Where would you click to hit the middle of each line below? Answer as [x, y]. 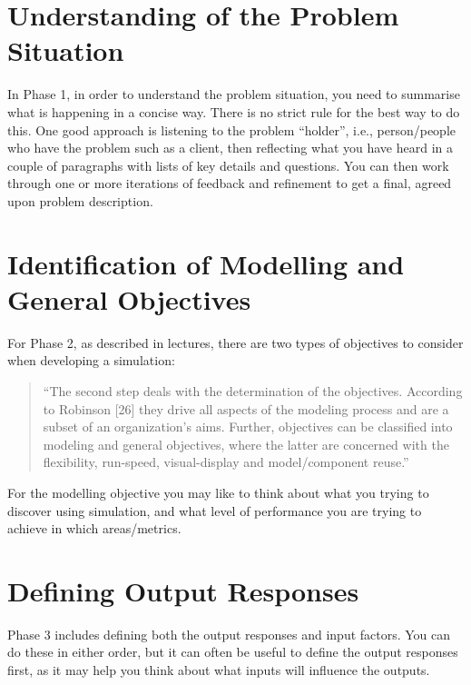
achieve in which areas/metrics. [94, 528]
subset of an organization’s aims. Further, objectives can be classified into [248, 427]
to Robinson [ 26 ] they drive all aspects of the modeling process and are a [246, 408]
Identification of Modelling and [206, 263]
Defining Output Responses [183, 590]
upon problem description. [80, 200]
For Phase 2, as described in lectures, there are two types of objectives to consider [235, 342]
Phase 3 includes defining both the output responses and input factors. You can [229, 634]
